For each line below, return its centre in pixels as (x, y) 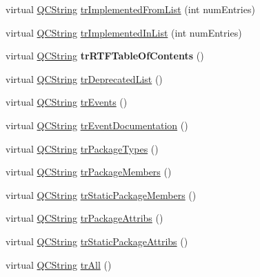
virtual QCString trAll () (59, 264)
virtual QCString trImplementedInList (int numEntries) (124, 32)
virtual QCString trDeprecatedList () (84, 78)
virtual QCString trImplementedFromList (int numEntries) (130, 9)
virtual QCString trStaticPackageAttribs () (97, 241)
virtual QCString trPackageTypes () (82, 148)
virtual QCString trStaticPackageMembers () (101, 194)
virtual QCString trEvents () (67, 102)
